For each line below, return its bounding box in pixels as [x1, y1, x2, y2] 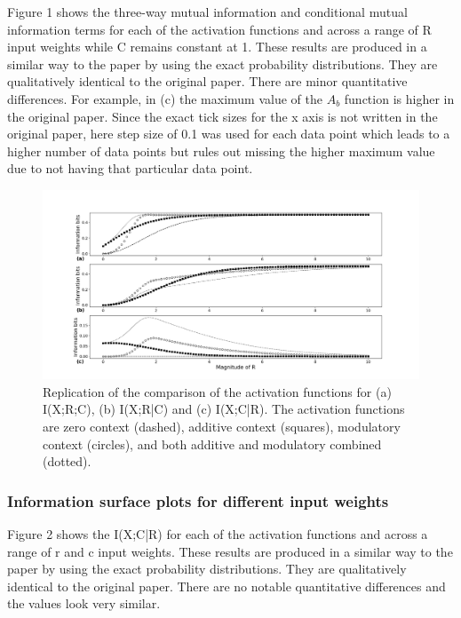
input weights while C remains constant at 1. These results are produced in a [7, 37, 427, 56]
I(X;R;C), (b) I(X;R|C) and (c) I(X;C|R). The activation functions [43, 400, 405, 418]
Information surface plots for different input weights [7, 489, 389, 511]
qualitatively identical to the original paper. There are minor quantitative [7, 72, 408, 91]
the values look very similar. [7, 594, 161, 613]
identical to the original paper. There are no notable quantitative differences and [7, 576, 446, 595]
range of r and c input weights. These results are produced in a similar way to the [7, 542, 453, 560]
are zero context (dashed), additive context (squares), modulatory [43, 416, 401, 435]
